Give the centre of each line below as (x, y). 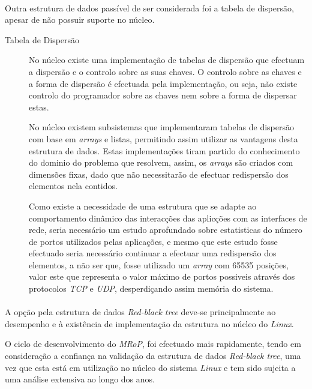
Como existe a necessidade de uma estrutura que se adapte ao (143, 206)
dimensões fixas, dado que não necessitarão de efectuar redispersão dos (159, 174)
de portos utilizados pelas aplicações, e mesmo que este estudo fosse (153, 241)
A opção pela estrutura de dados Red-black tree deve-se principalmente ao (140, 312)
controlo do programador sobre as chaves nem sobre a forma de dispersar (163, 95)
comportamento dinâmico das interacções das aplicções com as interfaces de (168, 218)
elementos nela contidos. (73, 186)
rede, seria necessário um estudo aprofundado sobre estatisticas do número (166, 230)
